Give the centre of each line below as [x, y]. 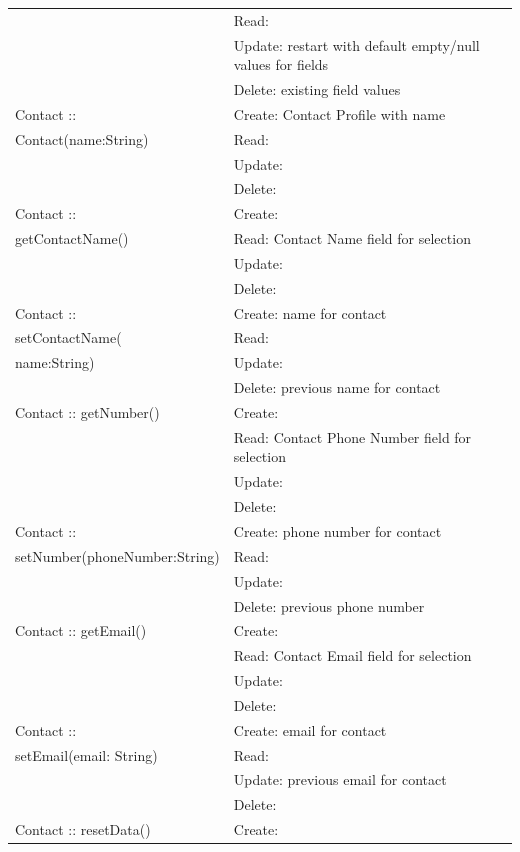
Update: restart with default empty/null [356, 44]
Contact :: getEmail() [81, 630]
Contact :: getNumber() [87, 412]
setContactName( [68, 337]
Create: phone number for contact [337, 530]
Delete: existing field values [317, 89]
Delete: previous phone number [329, 605]
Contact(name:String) [82, 138]
